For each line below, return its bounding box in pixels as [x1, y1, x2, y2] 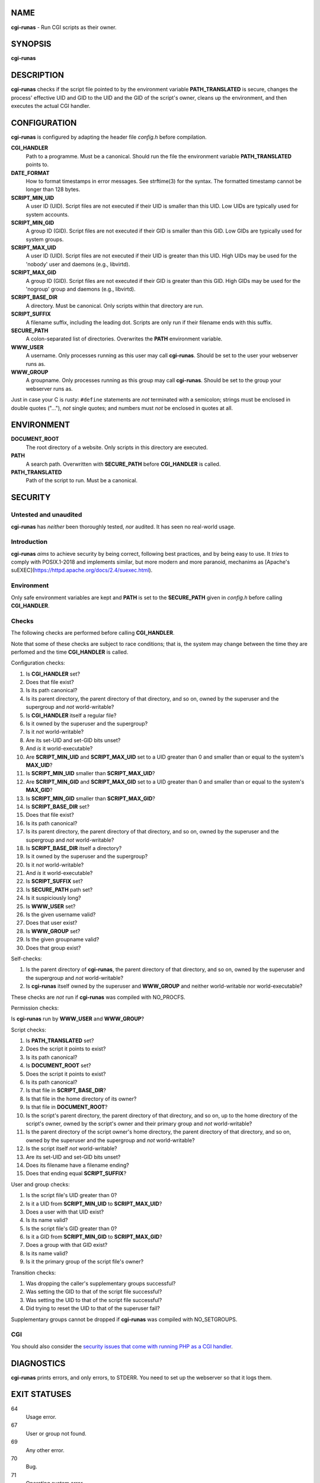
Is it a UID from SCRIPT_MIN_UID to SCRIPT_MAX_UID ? [25, 1200, 162, 1207]
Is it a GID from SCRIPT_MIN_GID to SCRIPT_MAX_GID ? [25, 1233, 162, 1240]
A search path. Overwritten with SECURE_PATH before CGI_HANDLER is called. [25, 460, 221, 467]
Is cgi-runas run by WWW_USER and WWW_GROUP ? [11, 1015, 145, 1023]
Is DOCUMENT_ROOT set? [25, 1062, 91, 1069]
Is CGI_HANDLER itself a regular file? [25, 712, 117, 719]
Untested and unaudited [11, 511, 82, 519]
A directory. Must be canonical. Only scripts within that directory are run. [25, 302, 204, 309]
